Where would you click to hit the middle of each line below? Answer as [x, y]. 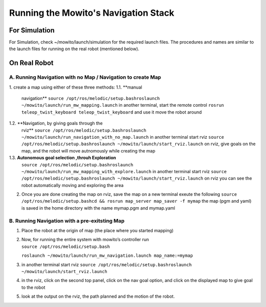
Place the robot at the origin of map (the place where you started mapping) [98, 230]
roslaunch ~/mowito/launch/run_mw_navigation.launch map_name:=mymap [107, 256]
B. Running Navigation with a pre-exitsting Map [67, 220]
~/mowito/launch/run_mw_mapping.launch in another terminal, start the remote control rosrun [123, 105]
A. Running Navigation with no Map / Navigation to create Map [85, 77]
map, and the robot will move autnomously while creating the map [88, 151]
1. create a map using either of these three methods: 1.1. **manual [76, 87]
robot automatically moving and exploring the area [73, 185]
